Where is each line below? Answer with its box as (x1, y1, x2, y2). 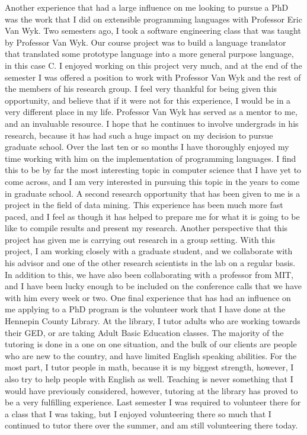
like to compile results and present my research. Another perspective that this (5, 222, 288, 234)
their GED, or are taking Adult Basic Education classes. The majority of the (5, 326, 284, 338)
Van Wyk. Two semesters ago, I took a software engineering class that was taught (5, 24, 301, 37)
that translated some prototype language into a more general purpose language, (5, 47, 294, 60)
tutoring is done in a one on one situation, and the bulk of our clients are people (5, 338, 297, 350)
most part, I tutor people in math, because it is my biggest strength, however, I (5, 361, 294, 373)
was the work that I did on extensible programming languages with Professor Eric (5, 12, 302, 25)
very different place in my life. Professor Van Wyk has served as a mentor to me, (5, 105, 298, 118)
